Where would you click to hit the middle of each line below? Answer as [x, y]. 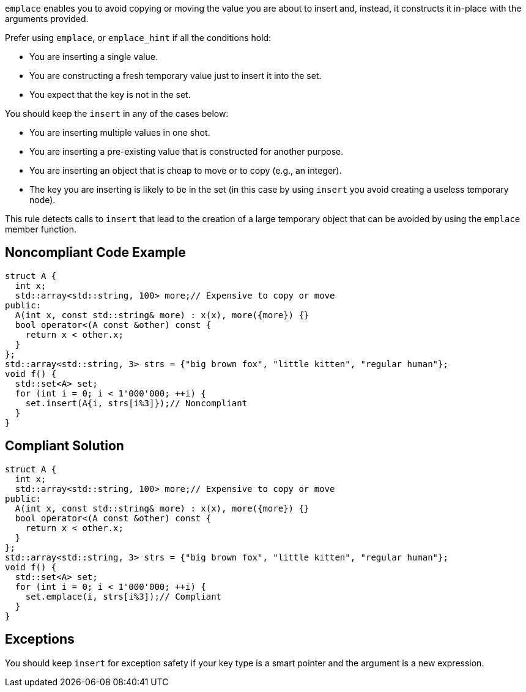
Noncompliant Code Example [95, 253]
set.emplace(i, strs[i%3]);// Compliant [124, 596]
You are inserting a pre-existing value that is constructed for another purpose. [187, 151]
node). [43, 200]
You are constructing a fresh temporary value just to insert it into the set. [176, 76]
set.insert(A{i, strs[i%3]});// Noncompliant [136, 403]
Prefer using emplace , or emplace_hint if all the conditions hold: [138, 38]
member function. [41, 229]
